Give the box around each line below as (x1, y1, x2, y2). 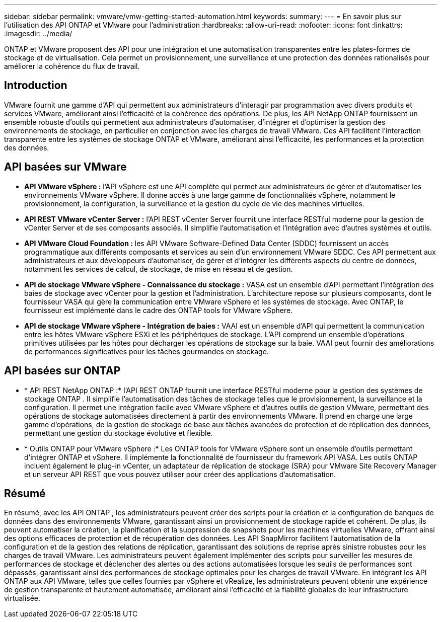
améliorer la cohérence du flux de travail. (4, 62, 140, 70)
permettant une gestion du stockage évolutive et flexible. (24, 428, 213, 437)
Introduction (4, 79, 67, 92)
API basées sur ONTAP (4, 364, 121, 377)
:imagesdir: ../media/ (4, 29, 72, 38)
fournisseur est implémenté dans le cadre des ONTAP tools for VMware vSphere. (24, 305, 293, 315)
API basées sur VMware (4, 161, 127, 174)
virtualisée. (4, 594, 40, 603)
